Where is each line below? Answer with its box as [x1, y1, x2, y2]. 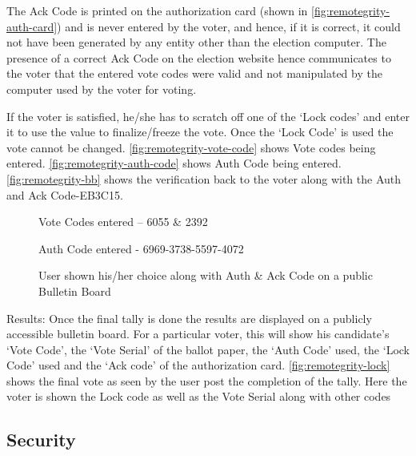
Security [6, 427, 76, 452]
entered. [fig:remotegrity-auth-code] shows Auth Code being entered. [6, 155, 342, 172]
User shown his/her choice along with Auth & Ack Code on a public [38, 267, 373, 284]
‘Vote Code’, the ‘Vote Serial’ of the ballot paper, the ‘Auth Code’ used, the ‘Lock [6, 341, 410, 357]
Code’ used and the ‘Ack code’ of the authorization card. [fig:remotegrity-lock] [6, 357, 390, 373]
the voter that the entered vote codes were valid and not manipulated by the [6, 65, 382, 82]
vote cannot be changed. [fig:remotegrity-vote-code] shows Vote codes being [6, 139, 376, 155]
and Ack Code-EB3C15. [6, 186, 123, 203]
